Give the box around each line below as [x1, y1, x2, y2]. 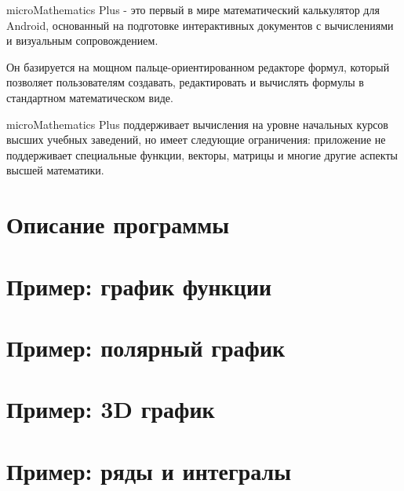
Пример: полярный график [6, 331, 286, 363]
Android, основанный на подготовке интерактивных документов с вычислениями [6, 16, 394, 33]
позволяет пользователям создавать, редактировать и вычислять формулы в [6, 74, 364, 90]
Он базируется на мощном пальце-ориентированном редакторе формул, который [6, 58, 390, 75]
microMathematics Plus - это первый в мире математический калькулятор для [6, 2, 380, 17]
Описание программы [6, 208, 230, 240]
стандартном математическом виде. [6, 89, 173, 105]
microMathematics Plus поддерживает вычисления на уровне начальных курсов [6, 115, 388, 132]
